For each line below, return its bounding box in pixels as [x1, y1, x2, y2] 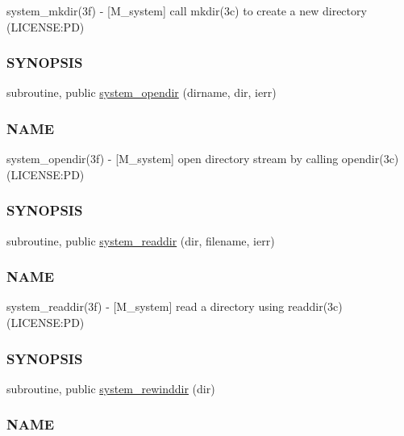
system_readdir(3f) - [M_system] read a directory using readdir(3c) [6, 298, 343, 315]
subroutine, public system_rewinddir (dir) [6, 379, 215, 396]
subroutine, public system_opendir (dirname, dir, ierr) [6, 84, 277, 101]
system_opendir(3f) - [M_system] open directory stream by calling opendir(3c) [6, 150, 399, 167]
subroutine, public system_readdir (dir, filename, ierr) [6, 232, 275, 249]
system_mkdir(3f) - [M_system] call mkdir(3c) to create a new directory [6, 2, 367, 19]
